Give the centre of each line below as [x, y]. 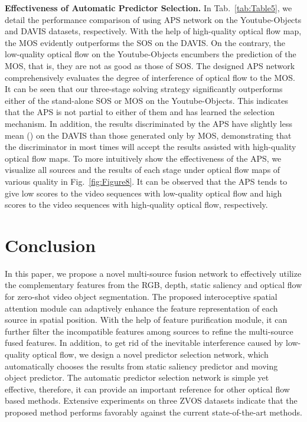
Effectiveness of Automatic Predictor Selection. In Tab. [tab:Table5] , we [148, 8]
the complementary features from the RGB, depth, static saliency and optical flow [153, 285]
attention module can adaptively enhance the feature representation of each [141, 308]
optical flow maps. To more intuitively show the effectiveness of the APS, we [143, 158]
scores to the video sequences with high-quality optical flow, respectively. [136, 205]
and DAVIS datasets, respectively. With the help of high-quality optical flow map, [153, 31]
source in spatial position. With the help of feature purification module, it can [146, 320]
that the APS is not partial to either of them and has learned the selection [140, 112]
